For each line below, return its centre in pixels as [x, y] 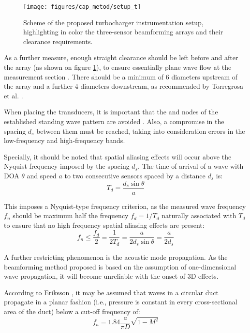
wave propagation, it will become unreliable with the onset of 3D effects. [111, 276]
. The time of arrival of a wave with [191, 166]
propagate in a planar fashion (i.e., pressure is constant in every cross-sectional [121, 302]
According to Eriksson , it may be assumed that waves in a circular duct [111, 292]
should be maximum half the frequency [71, 215]
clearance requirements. [58, 41]
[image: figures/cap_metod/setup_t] [82, 7]
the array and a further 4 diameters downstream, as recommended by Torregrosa [124, 86]
